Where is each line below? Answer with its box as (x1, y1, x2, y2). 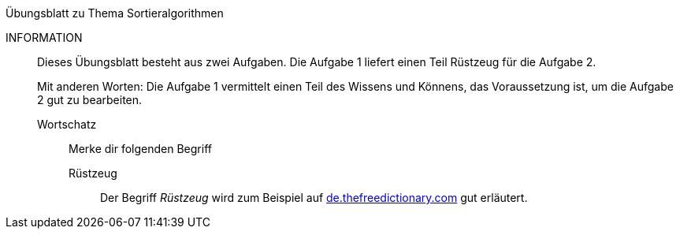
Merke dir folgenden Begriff (69, 142, 212, 155)
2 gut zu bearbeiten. (37, 93, 143, 106)
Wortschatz (37, 117, 97, 131)
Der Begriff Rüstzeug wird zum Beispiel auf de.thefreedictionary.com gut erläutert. (100, 191, 528, 204)
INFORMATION (6, 31, 83, 44)
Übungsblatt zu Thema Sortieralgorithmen (6, 6, 224, 20)
